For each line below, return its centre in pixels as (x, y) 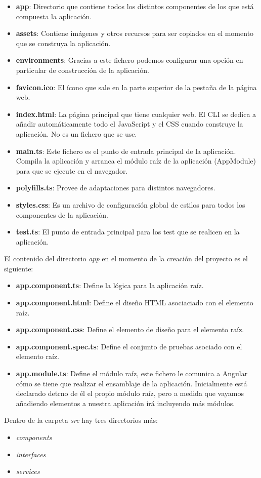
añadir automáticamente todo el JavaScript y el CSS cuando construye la (129, 124)
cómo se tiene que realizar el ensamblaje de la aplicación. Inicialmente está (132, 383)
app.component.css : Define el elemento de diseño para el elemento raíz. (130, 329)
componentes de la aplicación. (62, 214)
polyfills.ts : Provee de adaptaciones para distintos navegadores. (116, 188)
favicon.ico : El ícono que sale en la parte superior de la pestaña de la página (136, 87)
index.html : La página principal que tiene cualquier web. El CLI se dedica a (136, 114)
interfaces (31, 454)
